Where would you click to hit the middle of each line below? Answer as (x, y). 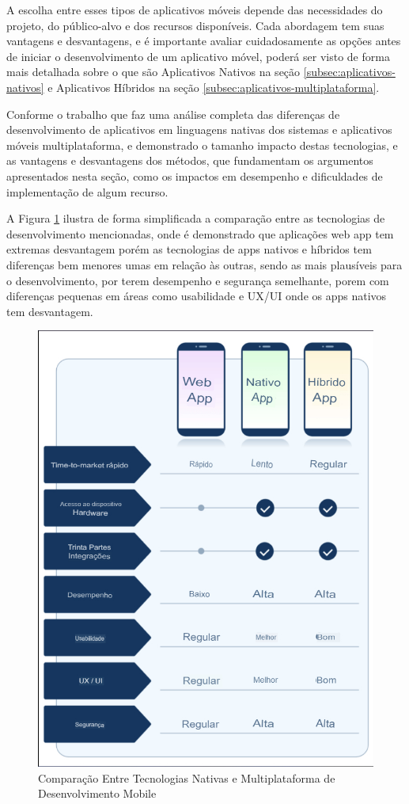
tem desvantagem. (50, 311)
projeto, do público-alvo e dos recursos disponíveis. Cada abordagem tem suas (195, 25)
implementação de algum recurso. (87, 191)
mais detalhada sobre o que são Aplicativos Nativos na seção (153, 72)
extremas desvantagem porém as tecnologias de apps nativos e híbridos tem (189, 249)
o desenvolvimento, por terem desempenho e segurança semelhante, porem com (198, 280)
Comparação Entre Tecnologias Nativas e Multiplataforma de (187, 777)
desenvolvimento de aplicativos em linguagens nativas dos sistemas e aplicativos (199, 130)
